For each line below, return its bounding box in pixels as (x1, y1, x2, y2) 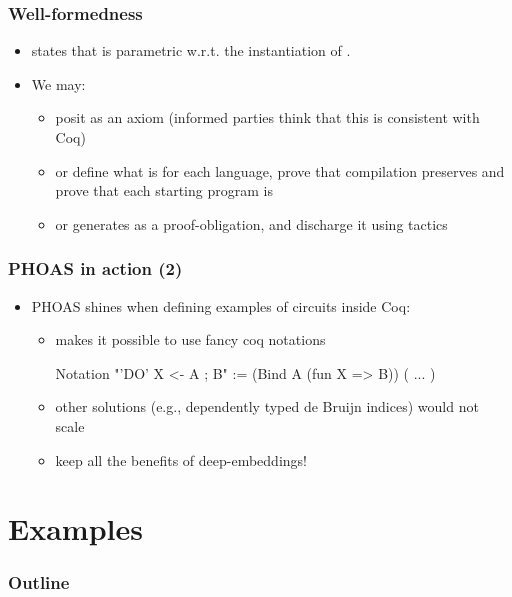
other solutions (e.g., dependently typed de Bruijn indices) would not (55, 396, 479, 417)
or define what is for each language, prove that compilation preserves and (55, 160, 505, 181)
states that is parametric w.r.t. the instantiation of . (31, 40, 351, 61)
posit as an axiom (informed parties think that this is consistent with (55, 107, 480, 128)
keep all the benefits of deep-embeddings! (55, 449, 307, 470)
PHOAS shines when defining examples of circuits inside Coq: (31, 295, 411, 316)
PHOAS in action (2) (8, 256, 183, 281)
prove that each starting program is (55, 180, 273, 201)
